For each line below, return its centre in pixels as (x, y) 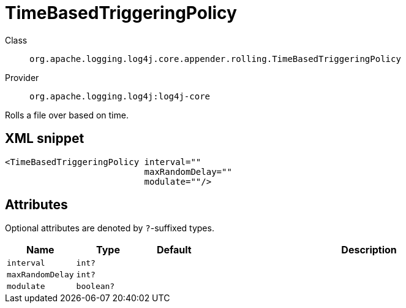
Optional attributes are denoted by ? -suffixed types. (110, 228)
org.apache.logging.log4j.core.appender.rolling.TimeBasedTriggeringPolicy (215, 59)
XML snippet (45, 139)
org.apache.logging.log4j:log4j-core (120, 96)
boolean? (96, 287)
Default (174, 250)
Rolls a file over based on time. (67, 115)
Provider (22, 77)
